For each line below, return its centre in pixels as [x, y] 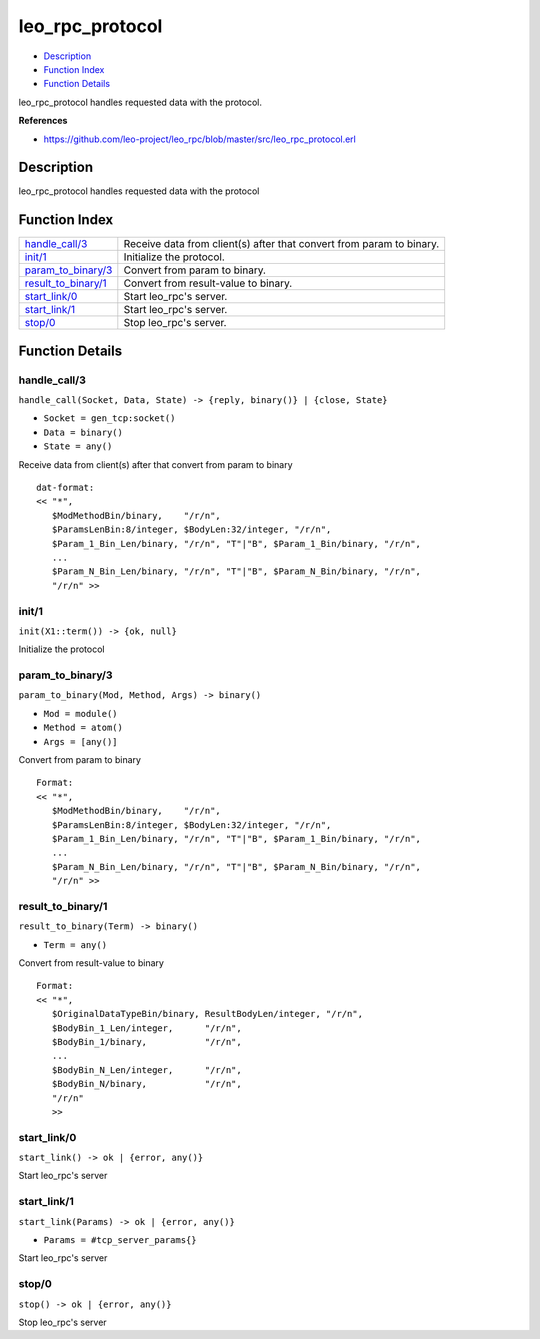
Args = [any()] [81, 741]
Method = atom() [83, 728]
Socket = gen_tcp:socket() [109, 418]
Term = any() [75, 944]
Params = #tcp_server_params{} [120, 1240]
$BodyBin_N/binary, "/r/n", [146, 1084]
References [43, 121]
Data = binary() [83, 432]
